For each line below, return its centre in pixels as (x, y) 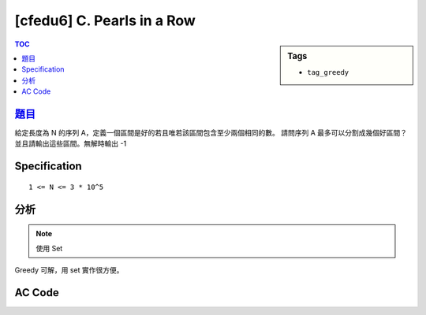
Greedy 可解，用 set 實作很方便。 (69, 270)
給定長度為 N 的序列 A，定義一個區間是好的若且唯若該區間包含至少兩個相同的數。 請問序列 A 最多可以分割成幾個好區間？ (211, 133)
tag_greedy (328, 72)
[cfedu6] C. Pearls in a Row (105, 20)
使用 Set (49, 248)
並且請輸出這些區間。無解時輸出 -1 (71, 144)
